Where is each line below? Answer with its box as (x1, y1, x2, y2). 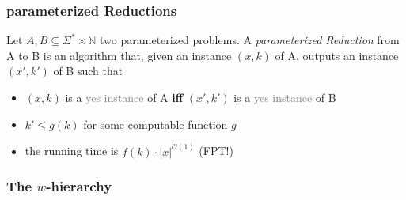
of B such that (53, 62, 123, 79)
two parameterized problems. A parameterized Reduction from (100, 32, 400, 48)
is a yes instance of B (233, 89, 336, 105)
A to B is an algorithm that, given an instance (6, 47, 232, 63)
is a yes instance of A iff (65, 89, 184, 105)
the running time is (25, 142, 119, 159)
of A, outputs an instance (275, 47, 399, 63)
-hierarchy (46, 176, 112, 196)
